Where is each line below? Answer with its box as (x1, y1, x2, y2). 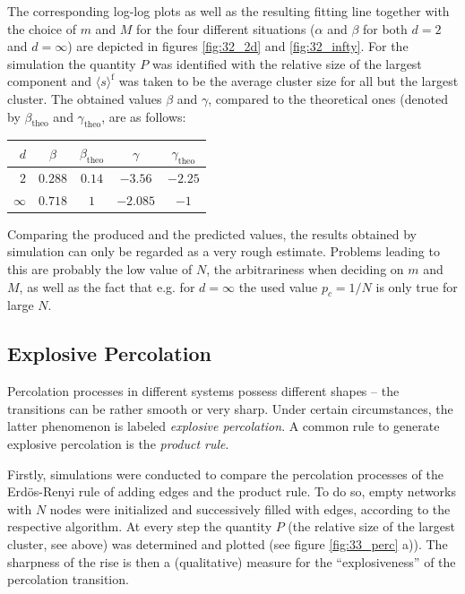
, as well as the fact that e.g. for (19, 277, 195, 296)
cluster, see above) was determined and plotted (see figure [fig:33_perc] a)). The (7, 534, 448, 553)
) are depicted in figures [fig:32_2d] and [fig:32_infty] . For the (67, 37, 409, 56)
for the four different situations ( (136, 19, 315, 38)
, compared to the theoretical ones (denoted (208, 89, 448, 108)
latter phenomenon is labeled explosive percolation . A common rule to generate (7, 417, 440, 435)
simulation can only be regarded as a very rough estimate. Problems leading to (7, 242, 440, 261)
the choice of (7, 19, 76, 38)
